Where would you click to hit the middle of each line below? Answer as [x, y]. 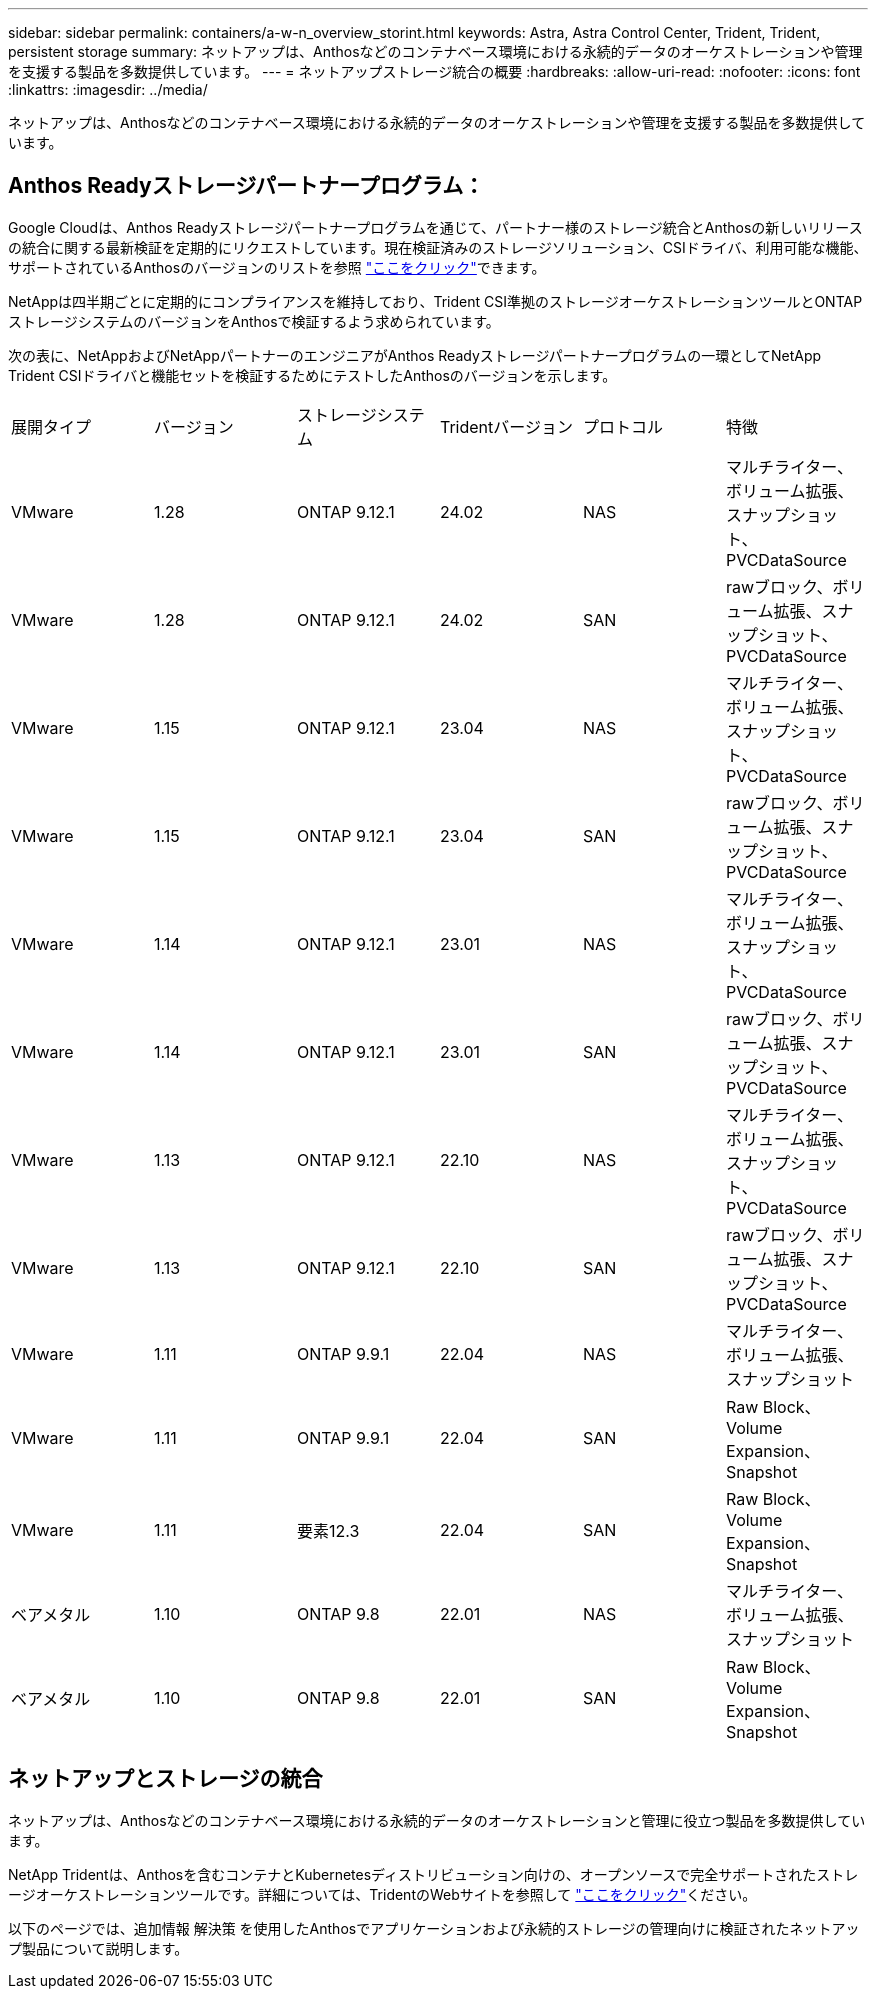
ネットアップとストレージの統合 [165, 1779]
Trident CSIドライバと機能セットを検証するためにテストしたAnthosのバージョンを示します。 [312, 375]
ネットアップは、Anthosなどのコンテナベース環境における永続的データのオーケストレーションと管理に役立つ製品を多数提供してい [437, 1820]
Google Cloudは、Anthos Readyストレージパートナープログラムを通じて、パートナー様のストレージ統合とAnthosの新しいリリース [435, 227]
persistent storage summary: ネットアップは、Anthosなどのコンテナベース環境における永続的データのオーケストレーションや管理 [435, 51]
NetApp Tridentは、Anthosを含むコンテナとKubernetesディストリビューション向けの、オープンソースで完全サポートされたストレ [433, 1874]
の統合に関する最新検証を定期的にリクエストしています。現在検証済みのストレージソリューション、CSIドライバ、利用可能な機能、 [438, 247]
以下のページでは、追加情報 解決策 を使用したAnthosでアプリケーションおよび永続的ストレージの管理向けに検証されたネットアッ [434, 1928]
